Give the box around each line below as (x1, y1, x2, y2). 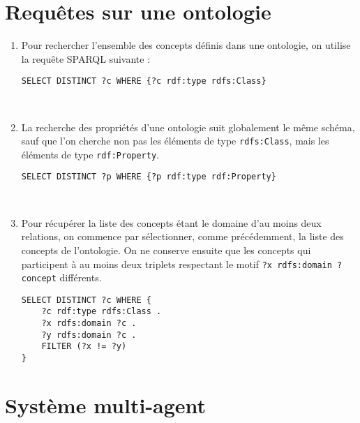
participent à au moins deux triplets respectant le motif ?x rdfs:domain (21, 256, 332, 271)
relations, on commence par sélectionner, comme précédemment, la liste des (21, 229, 344, 244)
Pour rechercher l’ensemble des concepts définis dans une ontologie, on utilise (21, 38, 351, 52)
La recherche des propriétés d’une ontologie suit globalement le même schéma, (21, 119, 355, 134)
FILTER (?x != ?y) (41, 341, 127, 352)
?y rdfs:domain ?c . (41, 329, 137, 340)
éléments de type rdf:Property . (21, 147, 159, 161)
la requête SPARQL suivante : (21, 51, 151, 66)
